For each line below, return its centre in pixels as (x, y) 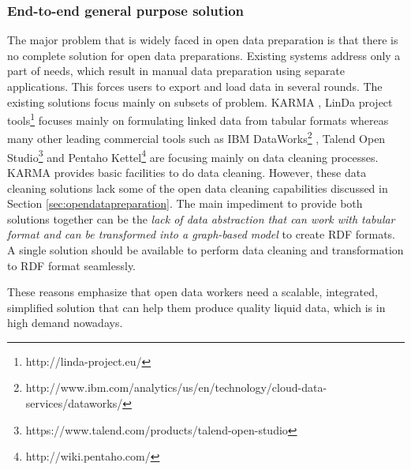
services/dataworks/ (74, 403)
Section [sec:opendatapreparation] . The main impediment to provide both (185, 203)
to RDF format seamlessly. (72, 265)
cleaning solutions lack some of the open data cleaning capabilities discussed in (198, 188)
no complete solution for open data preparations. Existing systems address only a (204, 55)
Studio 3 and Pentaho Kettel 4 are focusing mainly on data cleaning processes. (193, 156)
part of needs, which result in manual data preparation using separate (176, 71)
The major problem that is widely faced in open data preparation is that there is (203, 40)
